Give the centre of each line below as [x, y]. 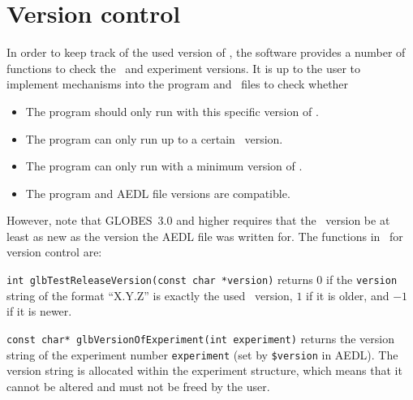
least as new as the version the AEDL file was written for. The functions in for [205, 236]
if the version [362, 280]
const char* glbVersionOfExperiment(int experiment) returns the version [201, 338]
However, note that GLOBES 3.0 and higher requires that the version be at [198, 220]
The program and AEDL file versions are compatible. [158, 193]
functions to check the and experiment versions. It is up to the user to [184, 68]
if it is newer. [39, 311]
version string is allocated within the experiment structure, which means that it [204, 370]
